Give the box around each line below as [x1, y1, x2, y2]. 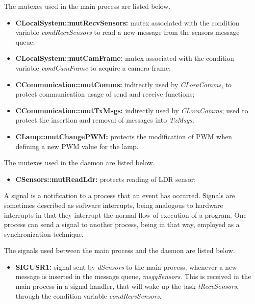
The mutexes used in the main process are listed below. [4, 1, 171, 11]
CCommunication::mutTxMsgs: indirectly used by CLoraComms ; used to [15, 105, 248, 115]
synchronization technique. [4, 228, 84, 239]
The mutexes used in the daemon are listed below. [4, 157, 155, 168]
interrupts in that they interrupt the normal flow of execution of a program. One [4, 209, 247, 220]
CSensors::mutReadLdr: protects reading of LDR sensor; [15, 174, 196, 184]
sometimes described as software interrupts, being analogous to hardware [4, 200, 223, 210]
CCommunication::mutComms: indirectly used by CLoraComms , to [15, 79, 232, 89]
